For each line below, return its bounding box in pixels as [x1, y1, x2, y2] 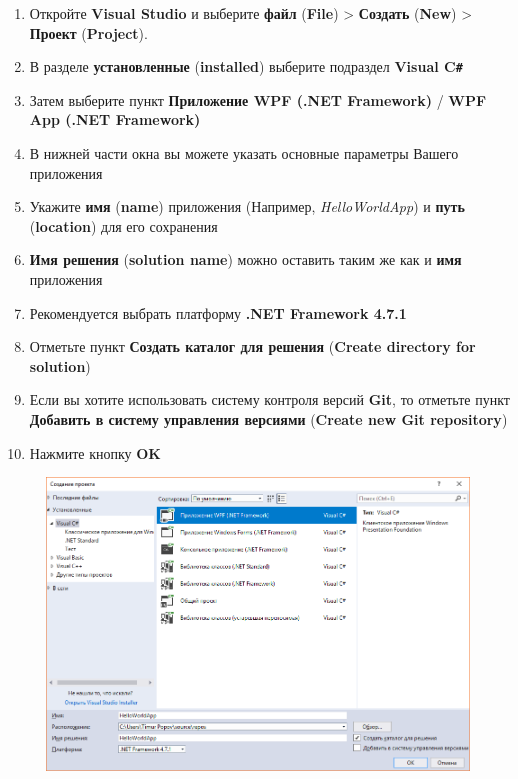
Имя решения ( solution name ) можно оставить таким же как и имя [29, 249, 462, 270]
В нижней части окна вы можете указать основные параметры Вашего [29, 143, 459, 164]
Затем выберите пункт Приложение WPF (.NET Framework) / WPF [29, 89, 487, 110]
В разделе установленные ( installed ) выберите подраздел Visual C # [29, 56, 463, 77]
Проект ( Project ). [29, 22, 148, 43]
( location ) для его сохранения [29, 215, 218, 236]
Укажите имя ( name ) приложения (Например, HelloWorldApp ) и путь [29, 196, 465, 217]
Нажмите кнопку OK [29, 442, 161, 463]
